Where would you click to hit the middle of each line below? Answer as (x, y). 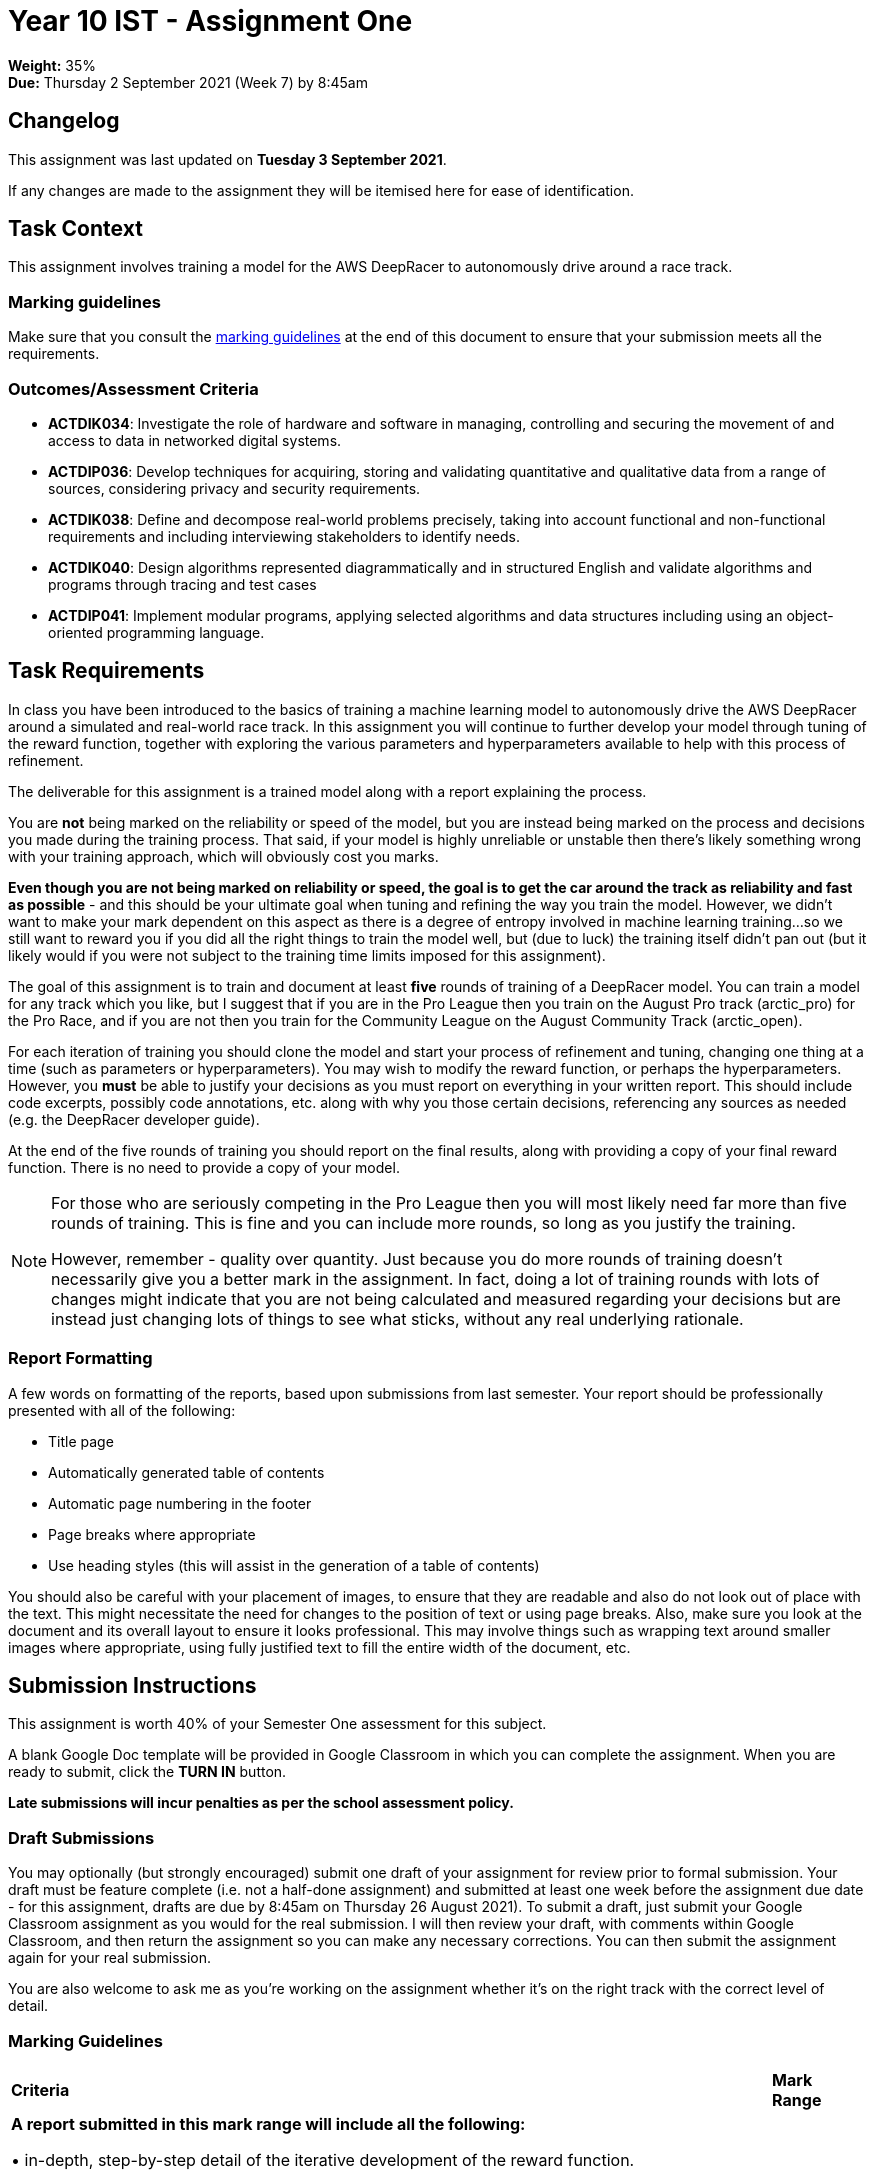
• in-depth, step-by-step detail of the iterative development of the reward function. (323, 2159)
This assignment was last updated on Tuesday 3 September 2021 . (227, 159)
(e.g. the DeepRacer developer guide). (134, 1119)
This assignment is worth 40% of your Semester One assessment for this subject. (277, 1724)
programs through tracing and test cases (182, 584)
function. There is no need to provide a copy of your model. (204, 1167)
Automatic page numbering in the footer (180, 1503)
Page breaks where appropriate (152, 1534)
